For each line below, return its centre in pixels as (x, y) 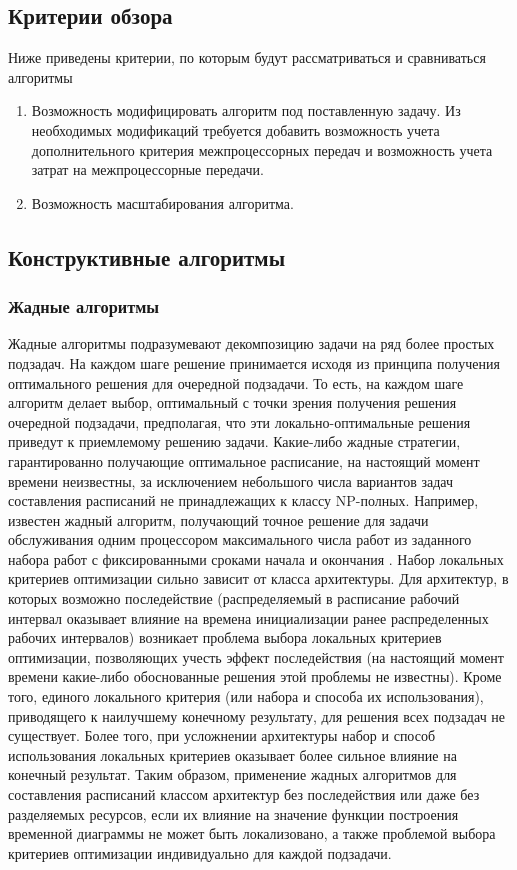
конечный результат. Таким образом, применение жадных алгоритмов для (232, 774)
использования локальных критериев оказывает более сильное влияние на (232, 754)
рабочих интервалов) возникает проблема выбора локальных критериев (225, 637)
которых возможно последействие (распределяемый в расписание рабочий (234, 598)
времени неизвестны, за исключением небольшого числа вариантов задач (231, 480)
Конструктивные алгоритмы (147, 256)
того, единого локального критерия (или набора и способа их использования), (246, 696)
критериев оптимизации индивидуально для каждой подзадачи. (200, 852)
